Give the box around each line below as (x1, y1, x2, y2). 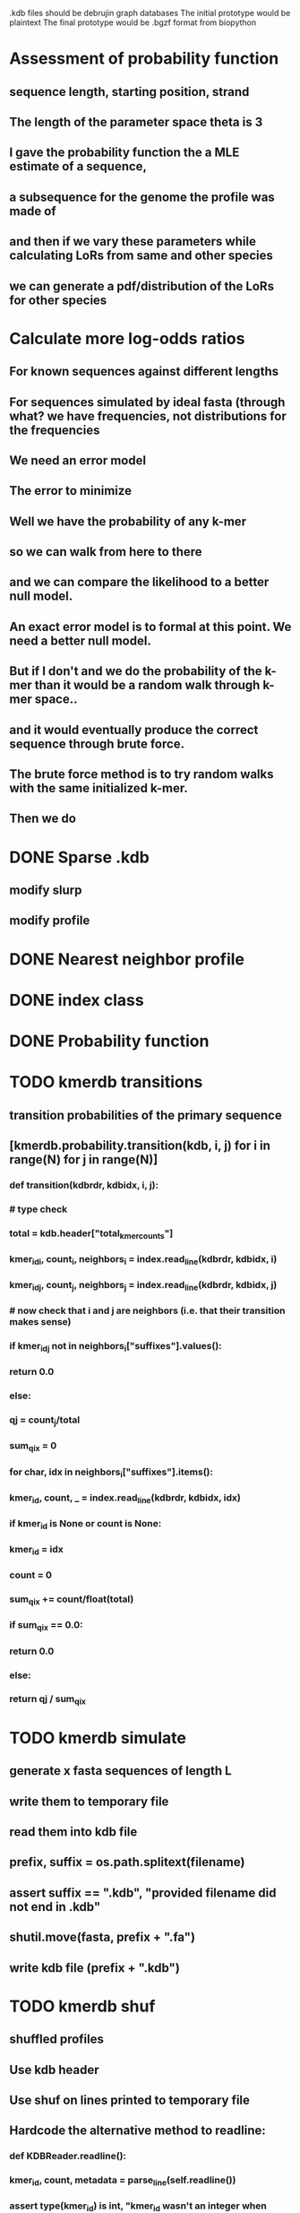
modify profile (9, 913, 90, 929)
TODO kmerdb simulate (9, 1727, 186, 1748)
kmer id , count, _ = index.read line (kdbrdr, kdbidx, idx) (9, 1491, 242, 1506)
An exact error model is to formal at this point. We (9, 618, 292, 635)
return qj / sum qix (9, 1693, 87, 1707)
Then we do (9, 811, 76, 826)
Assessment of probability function (9, 48, 279, 69)
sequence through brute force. (9, 736, 185, 751)
